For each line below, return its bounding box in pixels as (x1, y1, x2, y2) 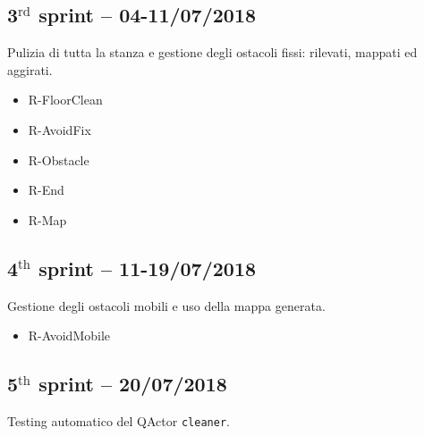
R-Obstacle (28, 150, 89, 169)
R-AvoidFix (28, 120, 91, 138)
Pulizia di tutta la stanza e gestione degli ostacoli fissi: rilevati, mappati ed (7, 43, 418, 62)
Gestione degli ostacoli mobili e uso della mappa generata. (7, 296, 326, 314)
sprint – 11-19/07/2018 (38, 254, 257, 281)
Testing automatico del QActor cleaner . (7, 411, 230, 430)
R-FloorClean (28, 90, 103, 109)
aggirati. (7, 60, 53, 79)
